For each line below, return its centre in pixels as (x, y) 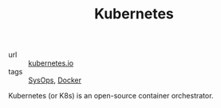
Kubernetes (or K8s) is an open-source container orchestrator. (111, 96)
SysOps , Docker (55, 80)
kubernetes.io (51, 63)
